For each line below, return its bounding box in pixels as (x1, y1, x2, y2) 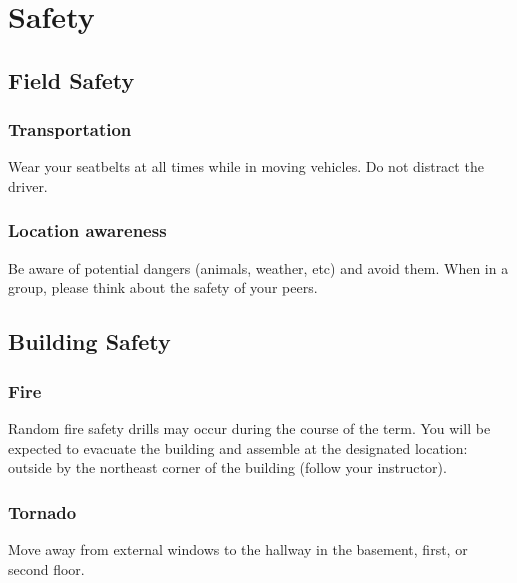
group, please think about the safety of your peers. (8, 277, 318, 298)
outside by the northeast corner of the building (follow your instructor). (8, 457, 447, 478)
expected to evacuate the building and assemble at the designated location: (8, 437, 468, 458)
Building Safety (8, 326, 171, 357)
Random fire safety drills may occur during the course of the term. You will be (8, 417, 491, 438)
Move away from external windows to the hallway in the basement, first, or (8, 538, 468, 559)
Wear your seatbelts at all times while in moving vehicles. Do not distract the (8, 156, 484, 177)
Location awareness (8, 218, 167, 243)
